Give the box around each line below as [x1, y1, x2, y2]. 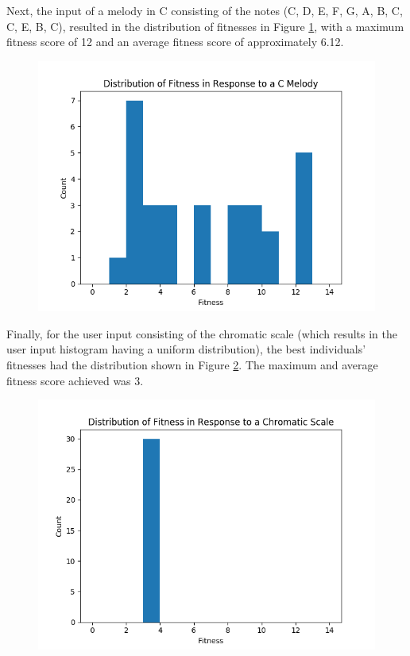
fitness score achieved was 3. [6, 372, 144, 388]
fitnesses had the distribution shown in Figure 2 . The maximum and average [6, 356, 378, 372]
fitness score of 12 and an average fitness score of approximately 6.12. [6, 33, 344, 50]
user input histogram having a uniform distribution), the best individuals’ [6, 341, 366, 357]
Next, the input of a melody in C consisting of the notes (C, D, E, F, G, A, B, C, [6, 2, 403, 18]
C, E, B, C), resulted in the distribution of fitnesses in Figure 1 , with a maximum [6, 17, 404, 34]
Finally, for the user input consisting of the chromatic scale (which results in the [6, 325, 397, 342]
